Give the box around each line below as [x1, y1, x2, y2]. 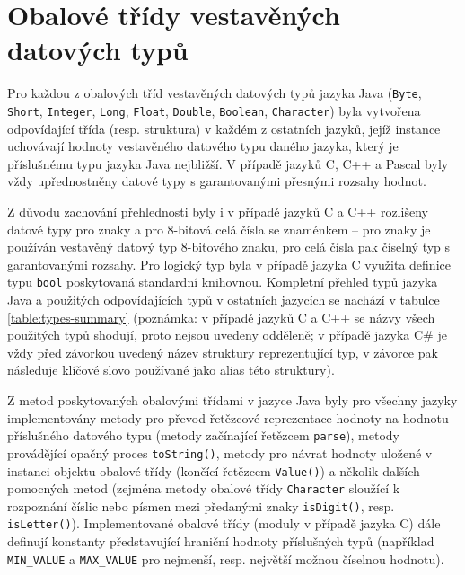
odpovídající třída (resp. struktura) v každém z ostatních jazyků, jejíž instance [7, 119, 441, 137]
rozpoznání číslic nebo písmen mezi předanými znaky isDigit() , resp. [7, 496, 395, 515]
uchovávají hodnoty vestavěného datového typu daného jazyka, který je [7, 137, 399, 155]
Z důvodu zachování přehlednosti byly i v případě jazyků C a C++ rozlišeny [7, 202, 428, 220]
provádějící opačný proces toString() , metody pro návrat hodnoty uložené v [7, 443, 433, 462]
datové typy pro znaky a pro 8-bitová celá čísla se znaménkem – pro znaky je [7, 219, 431, 238]
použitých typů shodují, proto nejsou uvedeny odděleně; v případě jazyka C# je [7, 325, 447, 344]
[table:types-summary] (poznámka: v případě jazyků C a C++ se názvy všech [7, 307, 435, 326]
